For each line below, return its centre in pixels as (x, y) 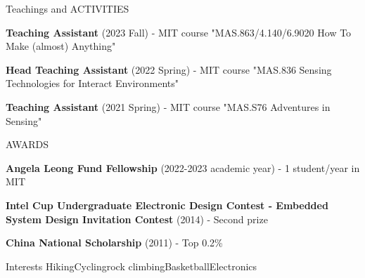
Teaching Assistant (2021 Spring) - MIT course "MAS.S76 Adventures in (168, 106)
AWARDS (27, 144)
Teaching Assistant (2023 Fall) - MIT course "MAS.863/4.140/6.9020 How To (179, 32)
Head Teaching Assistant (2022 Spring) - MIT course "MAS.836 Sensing (169, 69)
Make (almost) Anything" (61, 46)
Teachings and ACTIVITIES (68, 8)
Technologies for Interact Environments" (92, 83)
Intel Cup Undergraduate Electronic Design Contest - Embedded (167, 205)
